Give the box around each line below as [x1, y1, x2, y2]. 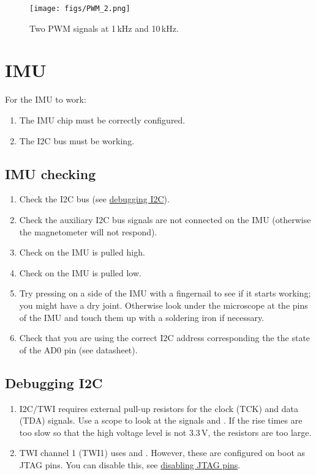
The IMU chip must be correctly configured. [19, 113, 186, 126]
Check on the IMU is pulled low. [19, 266, 141, 279]
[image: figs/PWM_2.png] [29, 4, 130, 13]
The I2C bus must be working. [19, 134, 135, 147]
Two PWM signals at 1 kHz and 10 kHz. [29, 21, 179, 34]
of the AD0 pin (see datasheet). [19, 343, 138, 356]
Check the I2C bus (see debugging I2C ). [19, 193, 170, 205]
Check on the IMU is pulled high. [19, 246, 145, 259]
